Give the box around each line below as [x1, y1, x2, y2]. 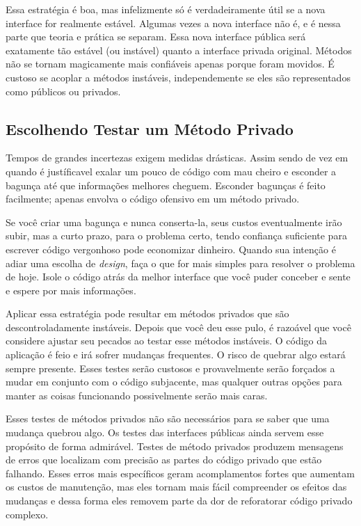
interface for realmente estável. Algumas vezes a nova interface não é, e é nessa [6, 15, 341, 30]
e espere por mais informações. [6, 282, 136, 297]
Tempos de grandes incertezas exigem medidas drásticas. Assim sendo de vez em [6, 150, 348, 165]
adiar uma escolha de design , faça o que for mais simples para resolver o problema [6, 255, 355, 270]
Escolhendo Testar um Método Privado [6, 118, 294, 139]
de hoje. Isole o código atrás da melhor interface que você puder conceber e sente [6, 269, 351, 284]
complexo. [6, 507, 49, 521]
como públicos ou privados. [6, 83, 121, 98]
